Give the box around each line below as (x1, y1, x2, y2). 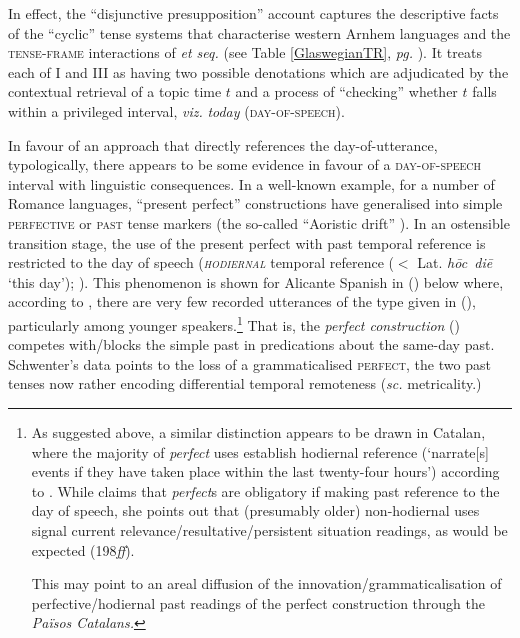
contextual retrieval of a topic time (8, 81, 222, 102)
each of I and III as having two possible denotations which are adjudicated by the (8, 61, 509, 82)
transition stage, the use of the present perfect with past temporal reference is (8, 232, 486, 253)
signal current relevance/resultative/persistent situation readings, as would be (31, 519, 508, 540)
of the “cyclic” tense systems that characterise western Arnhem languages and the (8, 22, 511, 43)
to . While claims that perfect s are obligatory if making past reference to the (31, 480, 500, 501)
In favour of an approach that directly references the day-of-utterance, (8, 134, 438, 155)
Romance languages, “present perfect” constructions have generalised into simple (8, 193, 503, 214)
